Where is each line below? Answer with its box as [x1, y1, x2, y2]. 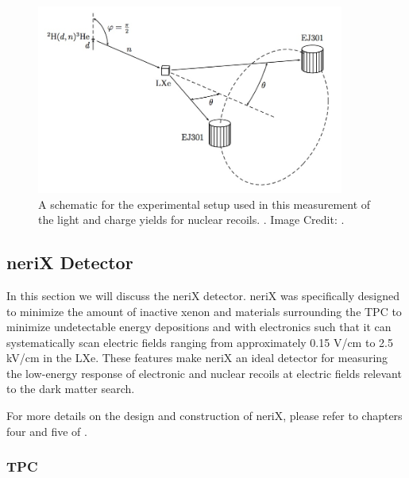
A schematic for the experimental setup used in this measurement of [38, 195, 371, 212]
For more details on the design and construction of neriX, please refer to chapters [6, 407, 403, 424]
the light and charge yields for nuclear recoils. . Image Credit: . [38, 211, 345, 228]
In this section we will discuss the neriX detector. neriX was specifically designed [6, 287, 399, 303]
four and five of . [6, 422, 87, 439]
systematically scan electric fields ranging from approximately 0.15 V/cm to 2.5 [6, 333, 393, 350]
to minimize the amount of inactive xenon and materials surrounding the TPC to [6, 303, 402, 319]
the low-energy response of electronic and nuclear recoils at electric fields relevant [6, 364, 402, 381]
